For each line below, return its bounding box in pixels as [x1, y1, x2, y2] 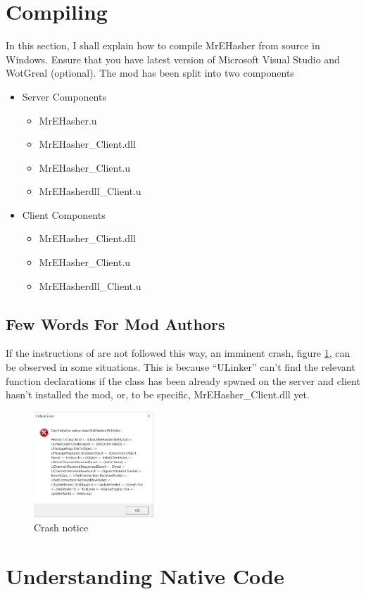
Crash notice [34, 519, 89, 534]
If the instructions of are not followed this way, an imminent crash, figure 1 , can [6, 346, 351, 360]
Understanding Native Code [6, 561, 284, 590]
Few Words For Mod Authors [6, 312, 225, 334]
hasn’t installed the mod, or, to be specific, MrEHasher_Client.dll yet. [6, 387, 310, 402]
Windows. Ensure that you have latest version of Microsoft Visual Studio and [6, 51, 340, 66]
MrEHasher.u [39, 113, 97, 127]
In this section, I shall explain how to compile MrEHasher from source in [6, 38, 320, 53]
